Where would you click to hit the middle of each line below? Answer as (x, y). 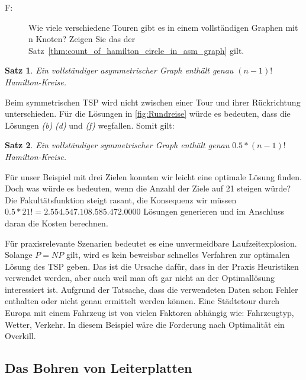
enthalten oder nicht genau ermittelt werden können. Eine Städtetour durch (142, 301)
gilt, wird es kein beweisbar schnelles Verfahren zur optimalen (178, 255)
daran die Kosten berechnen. (57, 223)
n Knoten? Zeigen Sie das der (82, 39)
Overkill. (20, 336)
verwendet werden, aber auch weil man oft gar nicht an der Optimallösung (140, 278)
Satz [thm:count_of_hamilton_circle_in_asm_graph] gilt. (136, 50)
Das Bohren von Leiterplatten (99, 368)
